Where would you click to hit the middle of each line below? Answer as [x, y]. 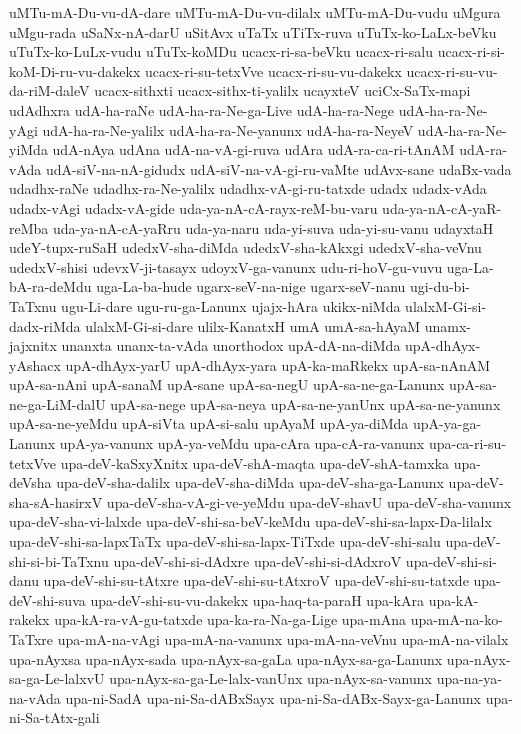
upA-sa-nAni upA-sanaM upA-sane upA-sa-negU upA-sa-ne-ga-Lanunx [227, 384]
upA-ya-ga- [447, 423]
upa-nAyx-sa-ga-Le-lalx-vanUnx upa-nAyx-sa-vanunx [270, 678]
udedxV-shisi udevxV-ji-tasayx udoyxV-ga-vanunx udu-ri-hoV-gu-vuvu [226, 266]
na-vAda [35, 697]
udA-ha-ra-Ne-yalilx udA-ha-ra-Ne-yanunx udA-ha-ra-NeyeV [228, 129]
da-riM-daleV [49, 90]
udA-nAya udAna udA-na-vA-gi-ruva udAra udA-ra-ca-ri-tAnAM [253, 149]
